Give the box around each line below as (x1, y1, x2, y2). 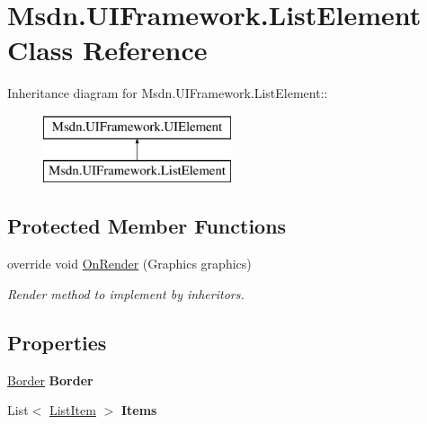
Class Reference (7, 31, 208, 68)
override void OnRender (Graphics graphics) (7, 254, 252, 273)
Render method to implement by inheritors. (7, 284, 245, 303)
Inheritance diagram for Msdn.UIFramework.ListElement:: (7, 84, 328, 102)
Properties (7, 328, 107, 356)
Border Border (7, 370, 93, 389)
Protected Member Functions (7, 212, 287, 240)
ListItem (49, 401, 96, 420)
